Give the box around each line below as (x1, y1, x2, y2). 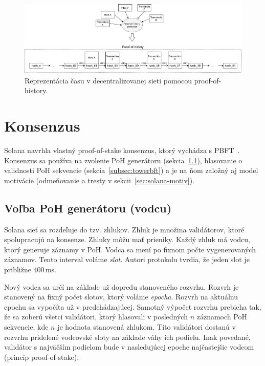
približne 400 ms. (4, 264, 57, 274)
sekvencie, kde (4, 321, 49, 332)
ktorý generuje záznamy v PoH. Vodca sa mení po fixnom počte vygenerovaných (4, 244, 256, 254)
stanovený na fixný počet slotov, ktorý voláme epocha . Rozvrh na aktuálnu (4, 291, 238, 302)
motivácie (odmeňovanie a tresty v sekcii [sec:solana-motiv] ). (4, 175, 195, 185)
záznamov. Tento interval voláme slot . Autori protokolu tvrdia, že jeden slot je (4, 254, 250, 265)
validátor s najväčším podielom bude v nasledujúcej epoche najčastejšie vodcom (4, 341, 254, 352)
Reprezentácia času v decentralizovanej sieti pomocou (25, 75, 192, 85)
